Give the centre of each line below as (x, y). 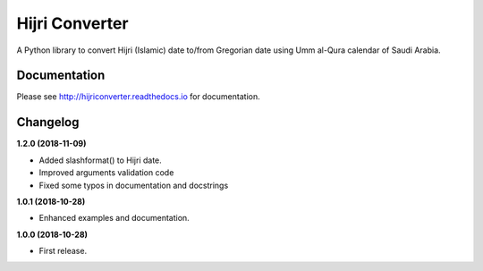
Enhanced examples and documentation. (114, 218)
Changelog (48, 122)
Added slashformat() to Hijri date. (101, 160)
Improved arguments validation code (106, 173)
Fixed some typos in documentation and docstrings (134, 185)
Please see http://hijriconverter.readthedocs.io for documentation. (138, 97)
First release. (63, 251)
